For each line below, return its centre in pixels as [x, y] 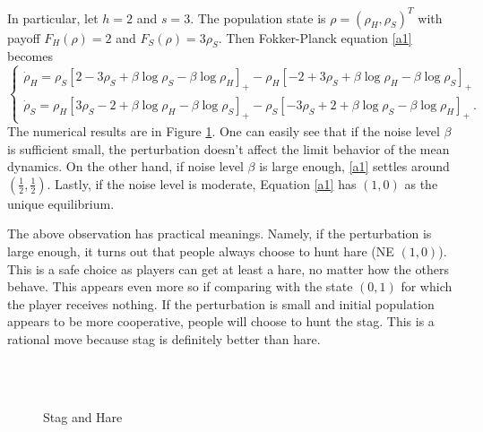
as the [421, 183]
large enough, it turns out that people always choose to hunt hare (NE [201, 251]
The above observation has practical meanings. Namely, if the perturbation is [220, 233]
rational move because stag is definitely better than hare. [164, 338]
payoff [24, 37]
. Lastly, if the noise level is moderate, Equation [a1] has [202, 183]
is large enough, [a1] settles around [354, 166]
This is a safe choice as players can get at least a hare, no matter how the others [228, 268]
